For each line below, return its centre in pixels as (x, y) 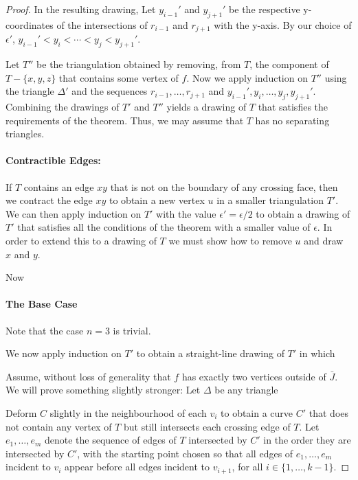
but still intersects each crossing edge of (207, 426)
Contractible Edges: (53, 160)
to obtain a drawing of (303, 213)
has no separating (292, 120)
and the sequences (110, 91)
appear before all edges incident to (137, 467)
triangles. (25, 134)
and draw (324, 240)
